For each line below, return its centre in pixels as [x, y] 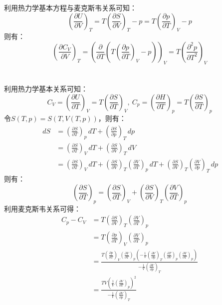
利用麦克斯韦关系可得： [42, 208]
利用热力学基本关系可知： [46, 88]
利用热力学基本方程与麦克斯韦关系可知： [70, 7]
